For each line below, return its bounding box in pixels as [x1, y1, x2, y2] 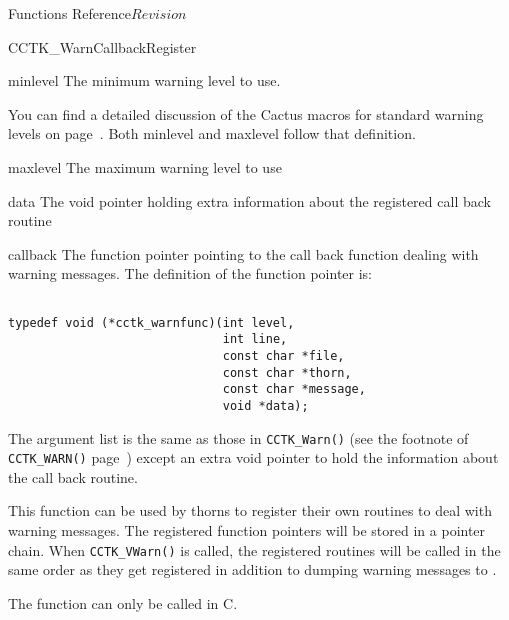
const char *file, [222, 348, 345, 363]
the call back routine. [8, 466, 138, 487]
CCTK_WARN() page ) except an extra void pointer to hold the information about [8, 447, 499, 468]
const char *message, [222, 382, 366, 397]
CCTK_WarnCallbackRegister [8, 36, 197, 57]
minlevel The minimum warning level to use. [8, 70, 281, 91]
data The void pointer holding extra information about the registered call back [8, 190, 491, 211]
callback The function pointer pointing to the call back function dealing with [8, 243, 479, 264]
